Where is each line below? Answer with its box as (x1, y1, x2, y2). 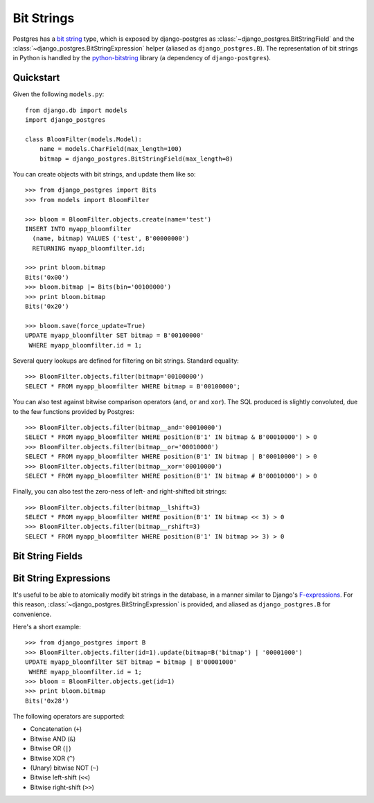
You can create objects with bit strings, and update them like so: (12, 170, 197, 178)
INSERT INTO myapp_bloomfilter (25, 225, 132, 233)
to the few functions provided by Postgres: (12, 407, 135, 415)
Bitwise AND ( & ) (30, 734, 76, 743)
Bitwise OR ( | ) (30, 744, 71, 752)
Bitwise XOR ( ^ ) (30, 754, 75, 762)
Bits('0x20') (25, 303, 69, 311)
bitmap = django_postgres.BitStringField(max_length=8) (39, 154, 233, 163)
